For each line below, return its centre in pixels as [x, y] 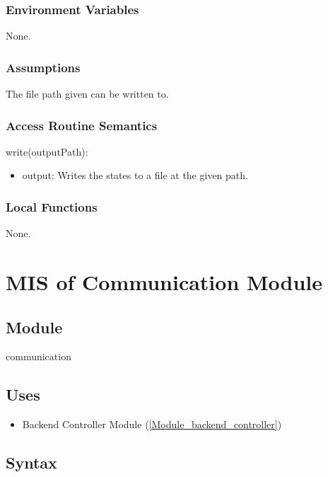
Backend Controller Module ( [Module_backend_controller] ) [152, 424]
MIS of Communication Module [164, 282]
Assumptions [43, 67]
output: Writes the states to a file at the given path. [135, 175]
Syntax [31, 462]
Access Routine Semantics [82, 125]
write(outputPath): [47, 151]
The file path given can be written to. [87, 94]
